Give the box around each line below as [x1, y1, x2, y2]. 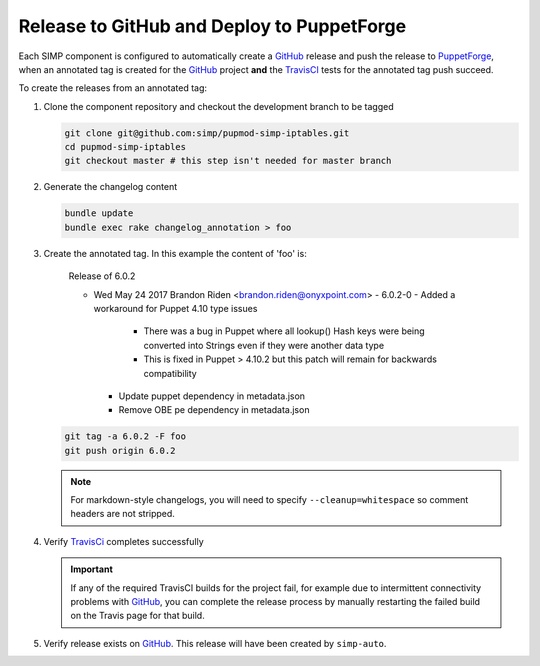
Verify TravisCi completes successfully [43, 535, 204, 547]
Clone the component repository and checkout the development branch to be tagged [43, 100, 394, 112]
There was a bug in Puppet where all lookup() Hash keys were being [143, 325, 425, 337]
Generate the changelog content [43, 181, 178, 193]
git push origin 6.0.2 [64, 445, 176, 456]
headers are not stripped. [70, 508, 175, 520]
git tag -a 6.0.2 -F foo [64, 431, 187, 442]
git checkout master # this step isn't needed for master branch [64, 155, 392, 167]
